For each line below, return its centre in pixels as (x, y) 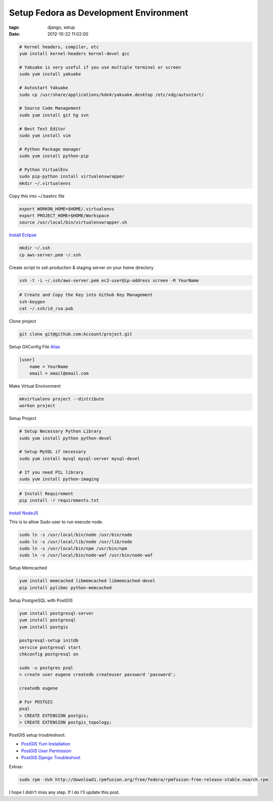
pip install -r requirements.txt (59, 500)
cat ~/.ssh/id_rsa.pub (46, 309)
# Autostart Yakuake (44, 88)
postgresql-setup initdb (49, 640)
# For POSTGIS (36, 702)
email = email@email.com (59, 373)
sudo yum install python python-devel (65, 438)
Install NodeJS (24, 513)
